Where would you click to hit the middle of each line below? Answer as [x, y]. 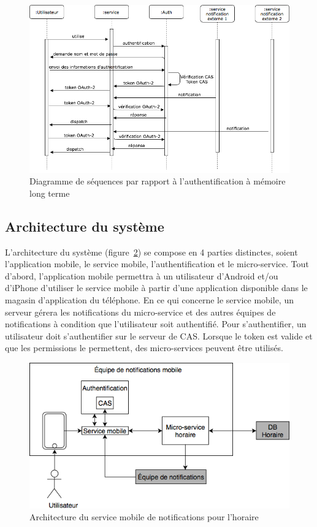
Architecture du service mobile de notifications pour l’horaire [144, 517]
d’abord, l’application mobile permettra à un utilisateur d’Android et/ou [142, 275]
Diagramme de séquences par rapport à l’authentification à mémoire [158, 181]
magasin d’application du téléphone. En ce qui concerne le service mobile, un [149, 299]
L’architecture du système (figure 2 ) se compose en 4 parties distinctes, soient [151, 252]
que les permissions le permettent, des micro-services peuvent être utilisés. [144, 348]
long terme [50, 193]
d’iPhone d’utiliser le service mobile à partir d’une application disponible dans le [156, 288]
